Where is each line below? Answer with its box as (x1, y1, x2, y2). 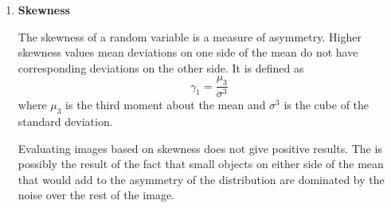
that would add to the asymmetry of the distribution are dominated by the (18, 171, 385, 187)
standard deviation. (18, 113, 113, 129)
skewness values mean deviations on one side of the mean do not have (18, 44, 358, 61)
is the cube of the (283, 96, 369, 113)
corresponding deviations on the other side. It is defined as (18, 59, 304, 76)
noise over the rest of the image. (18, 186, 174, 203)
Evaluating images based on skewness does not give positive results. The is (18, 139, 382, 156)
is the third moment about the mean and (65, 96, 266, 113)
